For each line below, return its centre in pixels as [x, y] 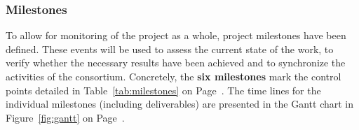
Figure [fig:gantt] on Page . [65, 117]
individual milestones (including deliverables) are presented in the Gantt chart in [180, 104]
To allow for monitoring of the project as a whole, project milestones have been [176, 35]
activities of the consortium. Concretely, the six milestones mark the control [174, 76]
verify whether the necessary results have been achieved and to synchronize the [176, 63]
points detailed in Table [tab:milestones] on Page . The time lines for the [163, 90]
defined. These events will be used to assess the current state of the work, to [170, 49]
